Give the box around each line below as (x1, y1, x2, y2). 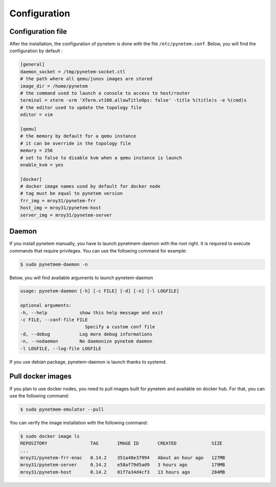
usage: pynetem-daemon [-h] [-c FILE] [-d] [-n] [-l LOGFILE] (20, 288, 179, 294)
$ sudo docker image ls (20, 433, 80, 439)
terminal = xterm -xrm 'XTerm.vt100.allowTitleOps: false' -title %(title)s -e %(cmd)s (20, 97, 247, 103)
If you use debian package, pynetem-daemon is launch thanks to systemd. (9, 358, 167, 365)
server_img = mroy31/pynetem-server (20, 212, 112, 218)
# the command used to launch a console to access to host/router (20, 90, 190, 96)
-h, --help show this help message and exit (20, 310, 164, 315)
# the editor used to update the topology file (20, 104, 142, 110)
